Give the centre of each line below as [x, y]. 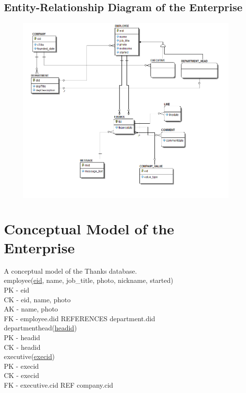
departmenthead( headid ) [40, 328]
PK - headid [22, 337]
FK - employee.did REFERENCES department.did [80, 318]
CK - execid [22, 375]
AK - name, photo [31, 309]
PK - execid [22, 366]
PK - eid [17, 289]
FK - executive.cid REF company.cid [59, 385]
